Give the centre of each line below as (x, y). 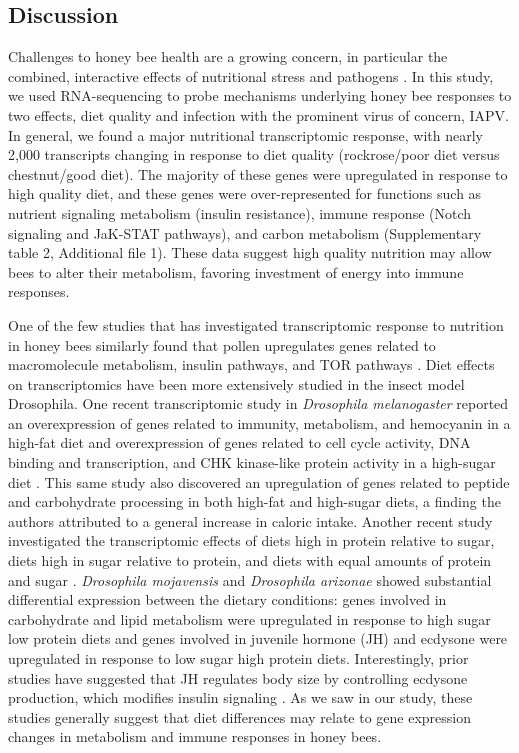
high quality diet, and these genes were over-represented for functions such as (245, 193)
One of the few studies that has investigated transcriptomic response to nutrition (256, 324)
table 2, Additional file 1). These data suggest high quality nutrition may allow (250, 252)
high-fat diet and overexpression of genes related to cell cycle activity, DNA (239, 442)
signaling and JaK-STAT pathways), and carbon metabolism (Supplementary (245, 232)
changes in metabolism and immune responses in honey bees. (195, 736)
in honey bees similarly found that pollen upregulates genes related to (222, 344)
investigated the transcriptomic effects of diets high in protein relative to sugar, (251, 540)
